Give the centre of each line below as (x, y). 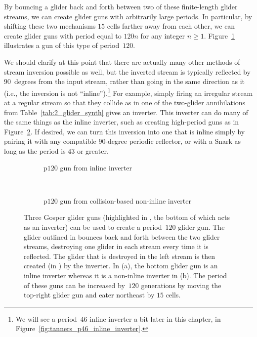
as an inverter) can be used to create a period (93, 227)
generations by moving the (181, 285)
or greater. (93, 150)
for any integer (163, 35)
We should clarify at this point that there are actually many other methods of (122, 62)
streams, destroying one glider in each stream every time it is (116, 246)
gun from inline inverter (96, 167)
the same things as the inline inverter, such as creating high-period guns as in (122, 122)
